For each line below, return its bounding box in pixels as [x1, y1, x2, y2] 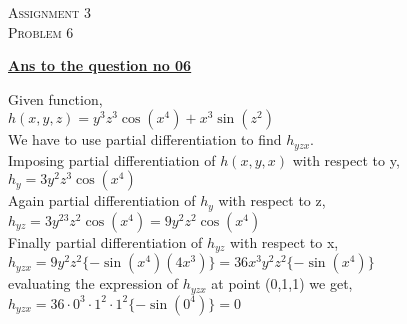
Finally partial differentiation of [8, 231, 203, 252]
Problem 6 [8, 21, 74, 42]
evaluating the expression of [8, 273, 179, 294]
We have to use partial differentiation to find [8, 129, 282, 150]
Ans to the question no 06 [8, 55, 192, 76]
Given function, [8, 88, 103, 109]
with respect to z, [218, 190, 326, 211]
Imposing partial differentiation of [8, 149, 216, 170]
